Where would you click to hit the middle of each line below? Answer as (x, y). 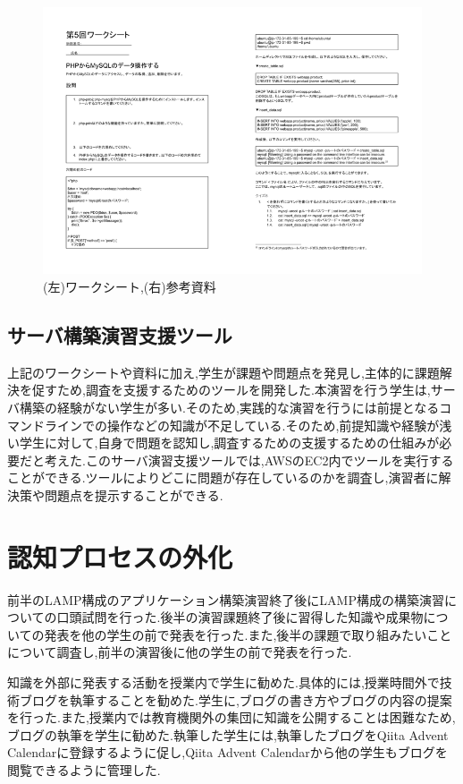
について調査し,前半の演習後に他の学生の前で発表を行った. (180, 652)
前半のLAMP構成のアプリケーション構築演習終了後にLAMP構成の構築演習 (226, 599)
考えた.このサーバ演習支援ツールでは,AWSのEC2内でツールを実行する (249, 460)
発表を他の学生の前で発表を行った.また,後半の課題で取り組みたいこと (248, 634)
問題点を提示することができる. (134, 494)
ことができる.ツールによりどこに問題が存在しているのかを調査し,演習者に (223, 477)
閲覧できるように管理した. (84, 769)
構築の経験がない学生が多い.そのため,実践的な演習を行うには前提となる (229, 407)
